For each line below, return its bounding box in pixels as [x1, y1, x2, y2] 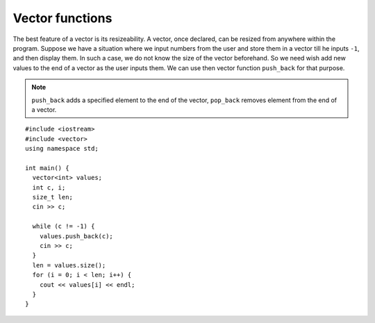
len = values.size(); [32, 261, 106, 269]
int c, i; [32, 183, 66, 191]
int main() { [25, 164, 69, 172]
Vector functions [12, 10, 112, 26]
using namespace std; [25, 144, 99, 153]
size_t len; [32, 193, 73, 201]
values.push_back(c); [39, 232, 114, 240]
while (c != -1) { [32, 222, 95, 231]
